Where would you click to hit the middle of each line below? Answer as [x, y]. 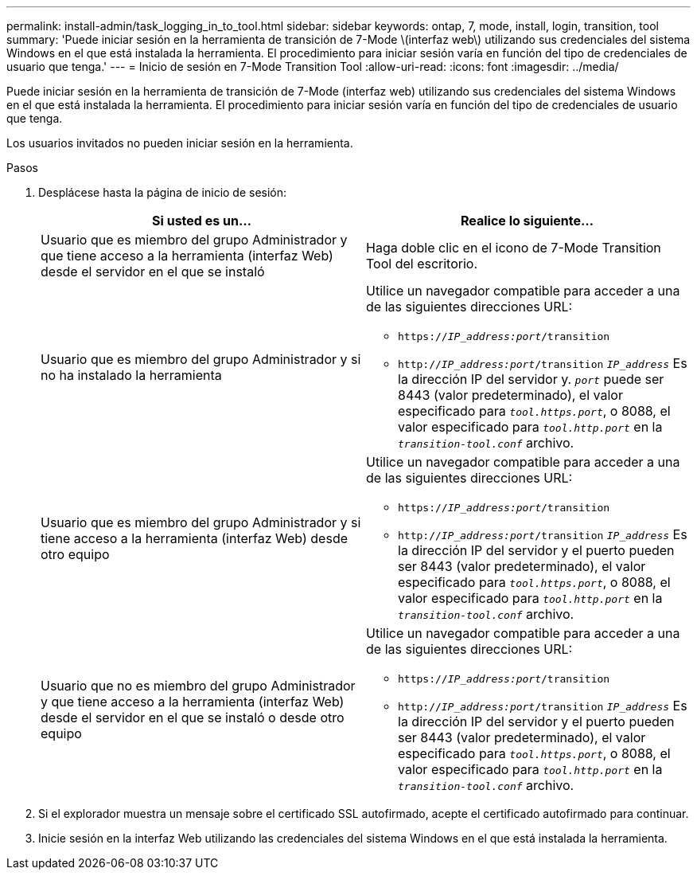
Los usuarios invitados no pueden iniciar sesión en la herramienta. [180, 143]
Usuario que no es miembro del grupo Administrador [198, 685]
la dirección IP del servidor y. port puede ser [531, 379]
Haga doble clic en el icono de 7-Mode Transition [514, 248]
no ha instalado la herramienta [131, 375]
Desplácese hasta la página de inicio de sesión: [163, 192]
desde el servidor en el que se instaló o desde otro [193, 717]
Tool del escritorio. [422, 264]
